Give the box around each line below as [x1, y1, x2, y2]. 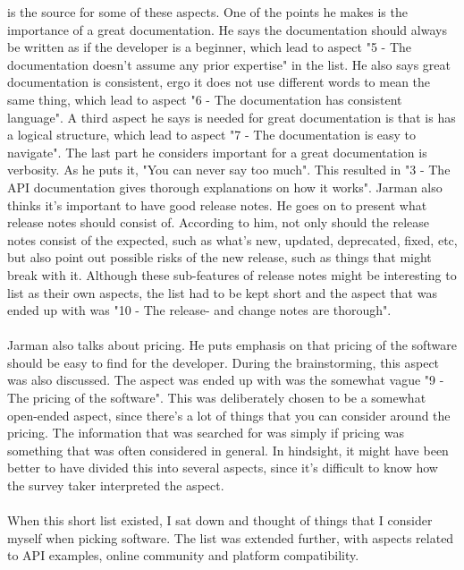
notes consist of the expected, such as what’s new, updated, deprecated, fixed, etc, [7, 230, 458, 249]
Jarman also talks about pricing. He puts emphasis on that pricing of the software [7, 336, 457, 354]
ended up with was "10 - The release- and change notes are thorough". [7, 301, 392, 319]
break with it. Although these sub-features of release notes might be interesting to [7, 265, 457, 284]
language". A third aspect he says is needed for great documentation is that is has [7, 107, 456, 126]
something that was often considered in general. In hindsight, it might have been [7, 440, 449, 459]
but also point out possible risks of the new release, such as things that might [7, 248, 432, 267]
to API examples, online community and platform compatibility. [7, 546, 359, 565]
